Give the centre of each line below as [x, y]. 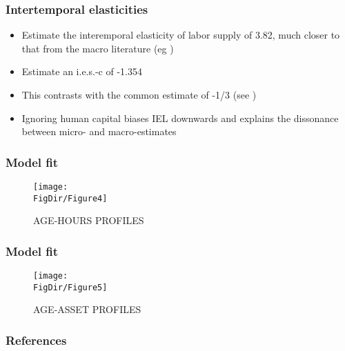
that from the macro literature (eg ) [98, 48]
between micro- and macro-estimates [99, 131]
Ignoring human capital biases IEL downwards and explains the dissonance [180, 118]
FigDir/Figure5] [70, 287]
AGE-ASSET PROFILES [87, 309]
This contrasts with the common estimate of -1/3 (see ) [139, 94]
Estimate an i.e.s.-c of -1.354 [82, 71]
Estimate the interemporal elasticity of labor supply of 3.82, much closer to [181, 35]
